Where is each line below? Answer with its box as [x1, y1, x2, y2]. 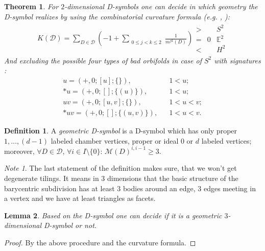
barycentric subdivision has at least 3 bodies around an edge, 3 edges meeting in [4, 182, 256, 193]
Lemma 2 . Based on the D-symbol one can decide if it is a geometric [4, 210, 222, 220]
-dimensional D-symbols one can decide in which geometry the [64, 1, 258, 11]
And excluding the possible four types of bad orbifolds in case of [4, 55, 202, 65]
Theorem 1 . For [4, 1, 59, 11]
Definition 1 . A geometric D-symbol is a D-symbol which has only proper [4, 125, 237, 136]
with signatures [214, 55, 261, 65]
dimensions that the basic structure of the [107, 173, 238, 183]
